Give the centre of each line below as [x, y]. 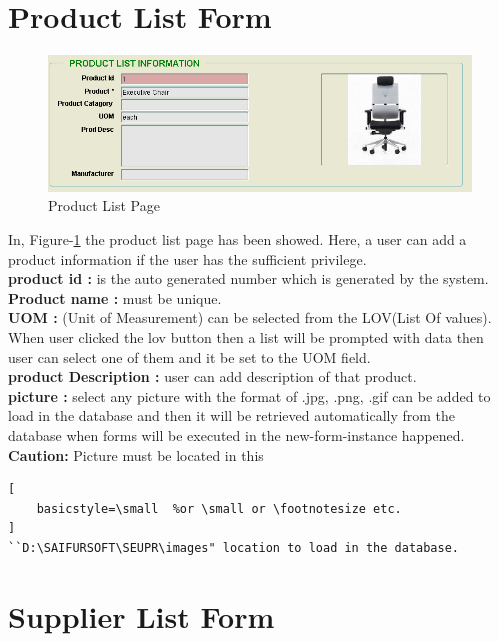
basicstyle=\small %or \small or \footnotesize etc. [219, 508]
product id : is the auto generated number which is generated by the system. [248, 278]
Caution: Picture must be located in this [136, 454]
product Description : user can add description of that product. [212, 376]
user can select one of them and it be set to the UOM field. [189, 356]
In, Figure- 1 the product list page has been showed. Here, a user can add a [237, 239]
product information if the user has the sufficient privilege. [187, 258]
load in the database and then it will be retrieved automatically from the [232, 415]
